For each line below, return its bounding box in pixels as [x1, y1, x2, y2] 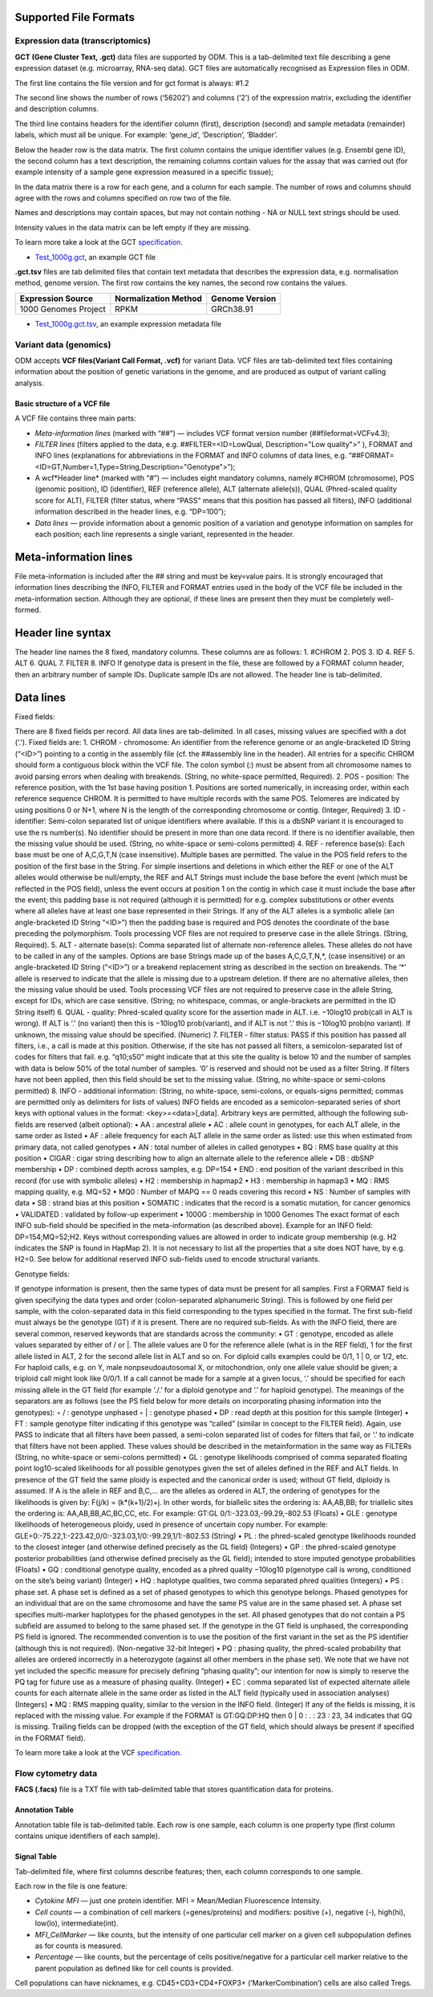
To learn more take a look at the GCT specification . [14, 238, 184, 247]
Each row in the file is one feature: [14, 1881, 128, 1890]
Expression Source [19, 293, 94, 304]
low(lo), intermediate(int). [34, 1918, 119, 1928]
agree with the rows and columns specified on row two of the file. [14, 193, 232, 203]
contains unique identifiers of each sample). [14, 1831, 160, 1841]
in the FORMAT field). [14, 1733, 86, 1743]
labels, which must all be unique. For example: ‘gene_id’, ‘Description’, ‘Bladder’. [14, 130, 278, 140]
